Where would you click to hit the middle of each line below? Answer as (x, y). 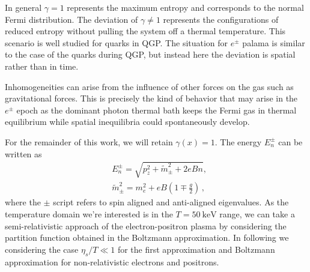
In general (23, 7)
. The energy (238, 141)
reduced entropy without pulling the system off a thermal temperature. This (145, 31)
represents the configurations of (221, 19)
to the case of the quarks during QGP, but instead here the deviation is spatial (150, 54)
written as (23, 153)
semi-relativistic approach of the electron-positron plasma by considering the (146, 225)
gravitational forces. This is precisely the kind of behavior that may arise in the (151, 98)
